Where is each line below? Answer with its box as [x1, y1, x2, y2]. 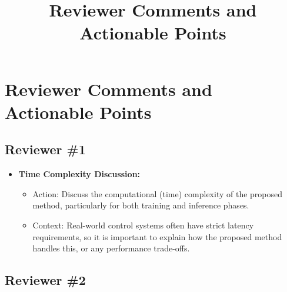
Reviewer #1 [5, 140, 86, 158]
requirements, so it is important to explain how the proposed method [32, 230, 282, 243]
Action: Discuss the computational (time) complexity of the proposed [32, 187, 283, 200]
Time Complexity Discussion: [18, 168, 141, 180]
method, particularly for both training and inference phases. [32, 199, 249, 211]
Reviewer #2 [5, 271, 86, 289]
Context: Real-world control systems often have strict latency [32, 218, 254, 231]
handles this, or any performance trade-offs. [32, 242, 190, 254]
